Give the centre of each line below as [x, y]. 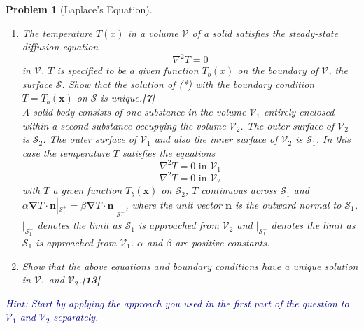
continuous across [239, 190]
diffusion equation [60, 47]
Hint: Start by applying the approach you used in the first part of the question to [177, 303]
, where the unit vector [174, 204]
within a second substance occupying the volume [124, 125]
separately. [76, 317]
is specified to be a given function [128, 70]
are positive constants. [223, 242]
